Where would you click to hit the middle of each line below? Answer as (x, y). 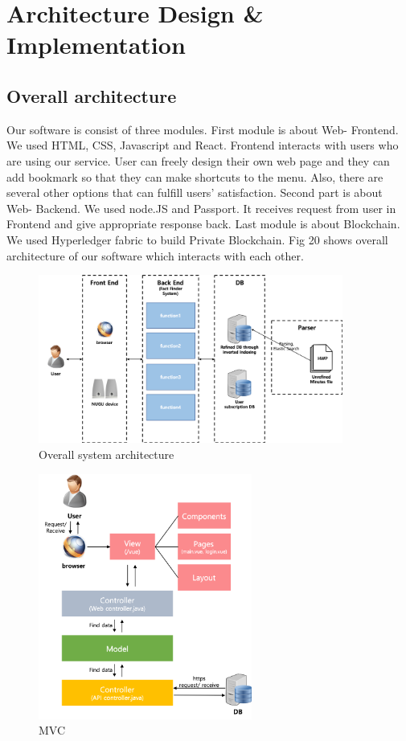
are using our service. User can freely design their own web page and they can (198, 160)
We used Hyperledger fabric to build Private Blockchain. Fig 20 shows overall (197, 239)
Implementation (96, 45)
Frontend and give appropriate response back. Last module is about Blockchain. (203, 224)
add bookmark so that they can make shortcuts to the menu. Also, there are (195, 176)
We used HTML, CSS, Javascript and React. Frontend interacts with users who (203, 145)
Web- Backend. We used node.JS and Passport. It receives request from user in (201, 208)
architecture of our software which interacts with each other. (155, 255)
